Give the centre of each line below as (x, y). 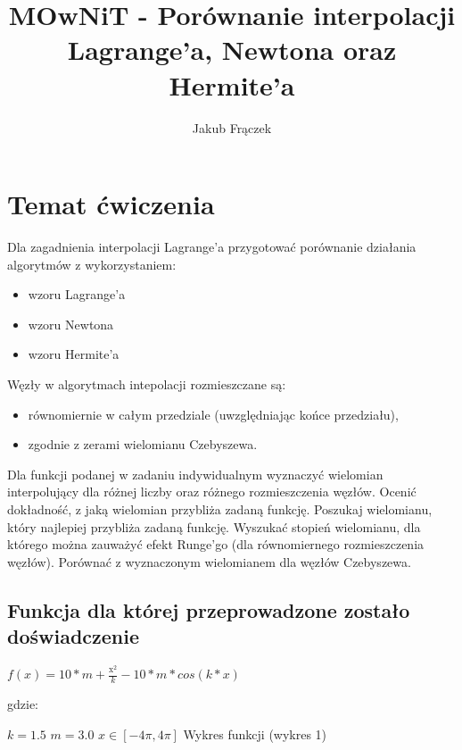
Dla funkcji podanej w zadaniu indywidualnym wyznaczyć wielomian (195, 474)
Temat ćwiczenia (111, 204)
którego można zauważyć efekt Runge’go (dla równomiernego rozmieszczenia (216, 544)
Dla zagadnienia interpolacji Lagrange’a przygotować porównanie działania (212, 247)
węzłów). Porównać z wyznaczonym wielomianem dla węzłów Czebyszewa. (209, 561)
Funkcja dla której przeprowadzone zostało (209, 609)
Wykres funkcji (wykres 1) (255, 733)
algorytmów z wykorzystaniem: (92, 264)
